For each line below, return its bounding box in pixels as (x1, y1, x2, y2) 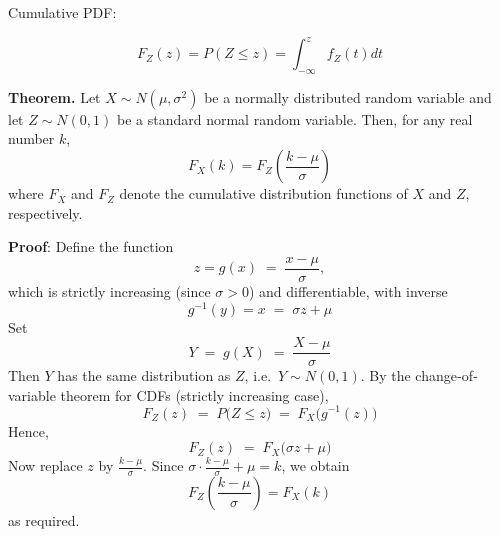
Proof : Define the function (8, 236, 174, 257)
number (8, 128, 55, 149)
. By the (360, 365, 411, 386)
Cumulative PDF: (8, 2, 117, 22)
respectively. (8, 202, 83, 223)
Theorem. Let (8, 86, 101, 107)
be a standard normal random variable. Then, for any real (116, 108, 473, 129)
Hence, (8, 420, 49, 441)
